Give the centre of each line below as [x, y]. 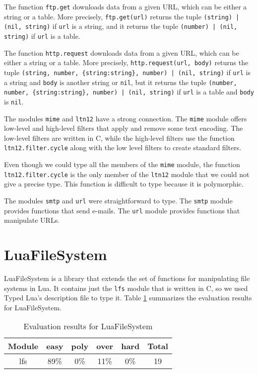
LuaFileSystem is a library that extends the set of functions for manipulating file [127, 278]
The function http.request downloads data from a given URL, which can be [122, 52]
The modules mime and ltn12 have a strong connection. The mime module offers [126, 118]
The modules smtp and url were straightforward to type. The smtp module [118, 200]
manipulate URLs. [32, 220]
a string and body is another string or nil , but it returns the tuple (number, [121, 82]
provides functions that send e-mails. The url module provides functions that [122, 210]
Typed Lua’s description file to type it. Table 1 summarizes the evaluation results [128, 298]
